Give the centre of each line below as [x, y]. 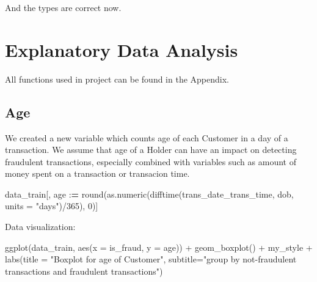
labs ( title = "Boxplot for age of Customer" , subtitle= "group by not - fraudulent [151, 259]
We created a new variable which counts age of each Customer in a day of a [147, 137]
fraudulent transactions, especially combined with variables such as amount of [151, 161]
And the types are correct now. [63, 7]
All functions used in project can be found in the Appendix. [117, 79]
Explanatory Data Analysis [122, 49]
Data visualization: [40, 227]
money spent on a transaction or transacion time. [97, 173]
